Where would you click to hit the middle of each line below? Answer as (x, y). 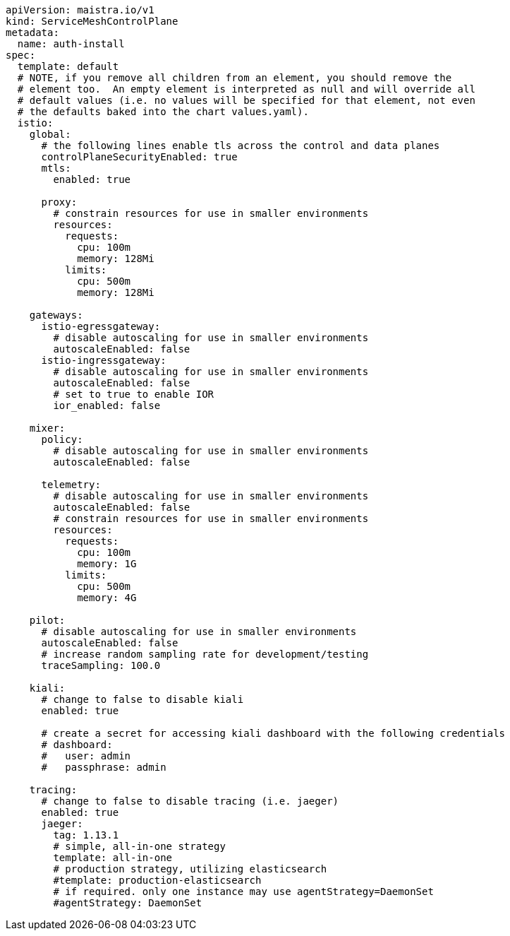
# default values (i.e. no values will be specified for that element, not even (246, 100)
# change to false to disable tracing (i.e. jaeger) (190, 801)
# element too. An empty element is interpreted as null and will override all (246, 89)
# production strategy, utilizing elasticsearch (190, 869)
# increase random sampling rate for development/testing (205, 654)
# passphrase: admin (104, 767)
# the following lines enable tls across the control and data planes (241, 146)
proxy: (59, 202)
